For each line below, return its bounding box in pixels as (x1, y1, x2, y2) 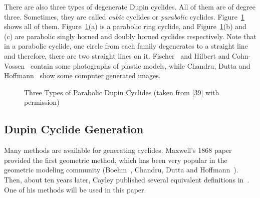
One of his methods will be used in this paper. (4, 184, 146, 194)
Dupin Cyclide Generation (4, 121, 144, 137)
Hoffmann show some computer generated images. (4, 70, 161, 81)
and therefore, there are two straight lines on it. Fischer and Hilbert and (4, 50, 230, 61)
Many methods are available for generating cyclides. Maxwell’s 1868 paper (4, 145, 232, 155)
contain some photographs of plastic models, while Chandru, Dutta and (31, 60, 250, 71)
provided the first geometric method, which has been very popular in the (4, 154, 227, 165)
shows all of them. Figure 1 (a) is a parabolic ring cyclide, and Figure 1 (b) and (4, 21, 246, 32)
